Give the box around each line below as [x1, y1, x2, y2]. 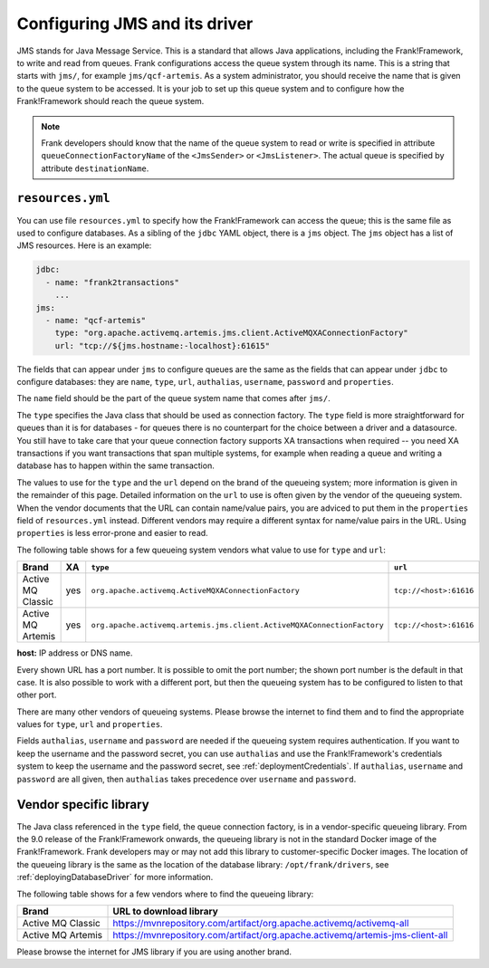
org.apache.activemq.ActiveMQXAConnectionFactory [91, 585, 301, 595]
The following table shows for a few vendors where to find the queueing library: [16, 888, 314, 899]
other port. [16, 689, 57, 701]
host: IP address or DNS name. [16, 647, 133, 658]
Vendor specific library [16, 797, 149, 812]
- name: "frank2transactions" [45, 277, 180, 287]
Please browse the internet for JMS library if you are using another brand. [16, 946, 292, 957]
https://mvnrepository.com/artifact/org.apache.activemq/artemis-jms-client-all [112, 928, 448, 941]
